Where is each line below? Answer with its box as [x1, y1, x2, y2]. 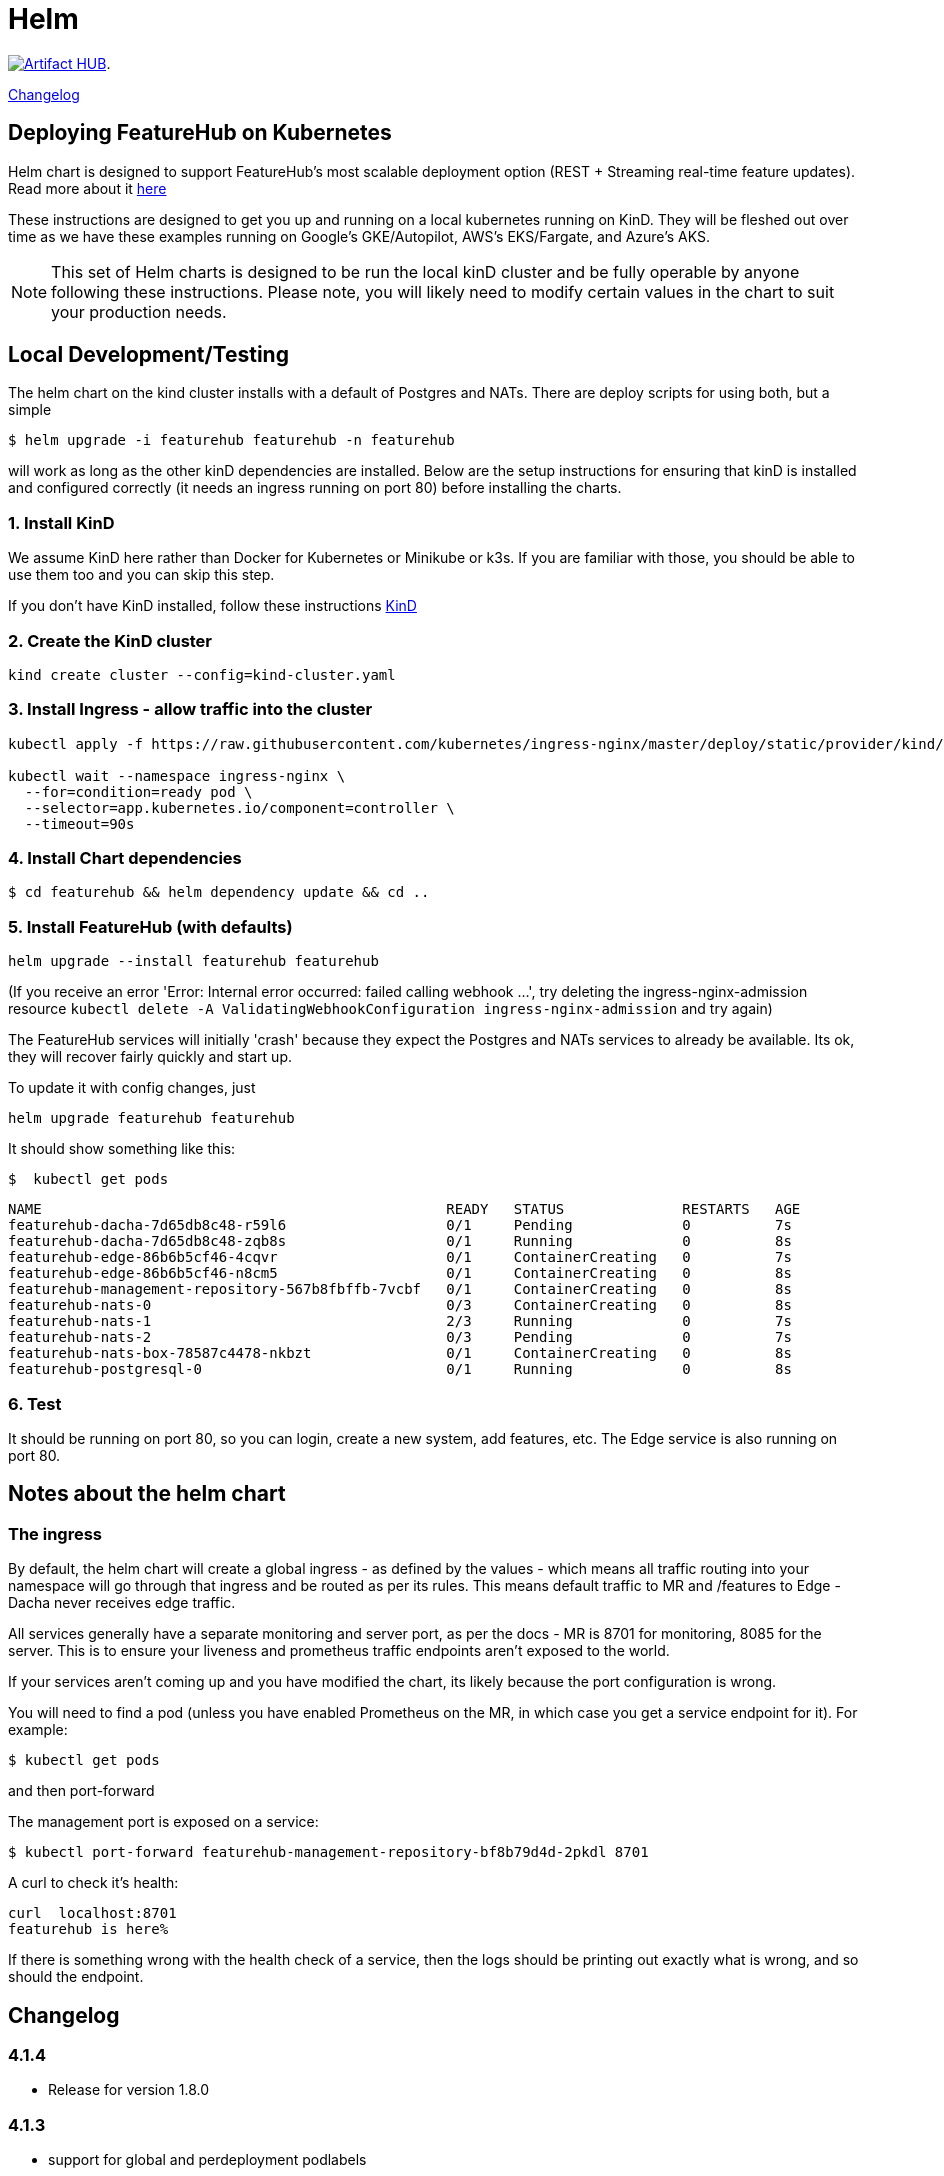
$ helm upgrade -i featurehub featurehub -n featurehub [8, 432, 455, 449]
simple [8, 401, 52, 419]
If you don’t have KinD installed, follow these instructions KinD [8, 597, 417, 615]
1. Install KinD [8, 512, 115, 533]
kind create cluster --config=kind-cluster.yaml [8, 666, 396, 683]
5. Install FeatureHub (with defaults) [8, 916, 293, 937]
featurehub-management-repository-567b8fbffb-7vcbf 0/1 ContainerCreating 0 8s [8, 1281, 792, 1298]
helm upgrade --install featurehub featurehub [8, 953, 379, 970]
